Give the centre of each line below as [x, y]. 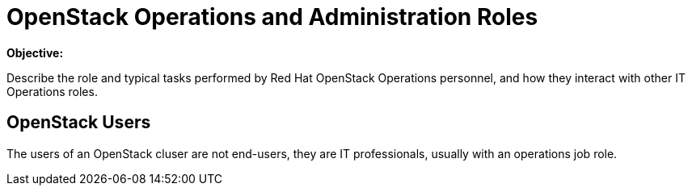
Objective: [35, 52]
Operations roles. [52, 91]
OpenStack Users [79, 123]
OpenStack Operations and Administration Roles [272, 17]
